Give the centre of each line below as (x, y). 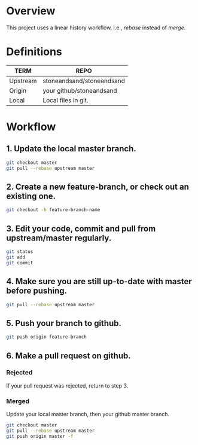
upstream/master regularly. (59, 238)
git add (16, 257)
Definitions (34, 52)
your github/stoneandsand (80, 90)
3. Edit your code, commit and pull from (81, 228)
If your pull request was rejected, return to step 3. (67, 385)
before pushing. (37, 291)
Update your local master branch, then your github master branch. (88, 414)
